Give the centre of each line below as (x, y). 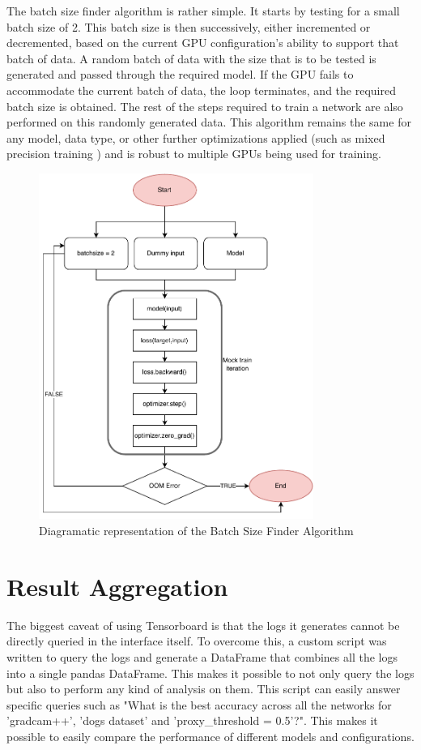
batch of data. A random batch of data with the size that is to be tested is (191, 58)
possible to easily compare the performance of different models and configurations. (210, 736)
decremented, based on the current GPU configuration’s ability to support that (203, 43)
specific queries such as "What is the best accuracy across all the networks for (199, 704)
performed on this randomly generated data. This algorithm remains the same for (209, 122)
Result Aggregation (117, 586)
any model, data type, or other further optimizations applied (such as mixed (196, 137)
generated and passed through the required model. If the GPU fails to (180, 74)
